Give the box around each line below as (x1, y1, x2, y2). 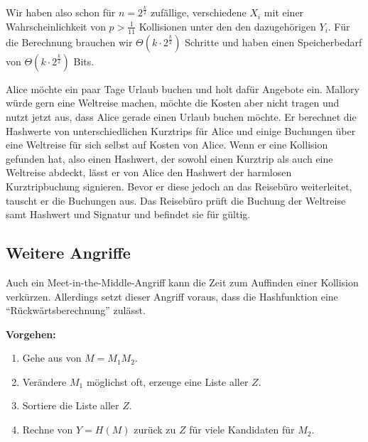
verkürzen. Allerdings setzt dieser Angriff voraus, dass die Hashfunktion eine (6, 289, 338, 303)
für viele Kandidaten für (189, 422, 295, 437)
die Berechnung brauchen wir (6, 34, 133, 49)
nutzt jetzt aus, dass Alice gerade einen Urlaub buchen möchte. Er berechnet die (6, 109, 357, 124)
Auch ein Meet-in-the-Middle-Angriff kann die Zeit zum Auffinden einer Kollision (6, 274, 359, 289)
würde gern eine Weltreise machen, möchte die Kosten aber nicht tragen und (6, 95, 340, 110)
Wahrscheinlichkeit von (6, 18, 106, 33)
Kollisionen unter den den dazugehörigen (139, 18, 316, 33)
